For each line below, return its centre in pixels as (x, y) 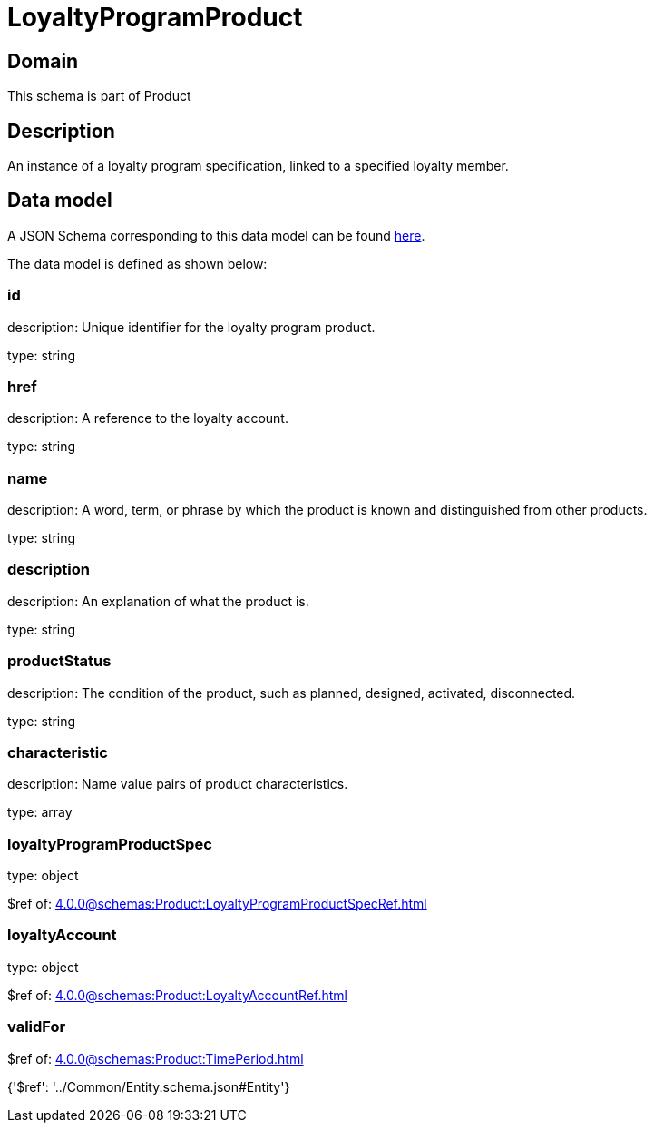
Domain (43, 61)
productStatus (59, 661)
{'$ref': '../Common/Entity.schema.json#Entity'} (149, 1086)
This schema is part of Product (99, 96)
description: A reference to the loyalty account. (148, 418)
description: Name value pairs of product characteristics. (178, 784)
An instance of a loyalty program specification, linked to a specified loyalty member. (258, 166)
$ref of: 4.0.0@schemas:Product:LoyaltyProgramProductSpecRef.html (217, 904)
